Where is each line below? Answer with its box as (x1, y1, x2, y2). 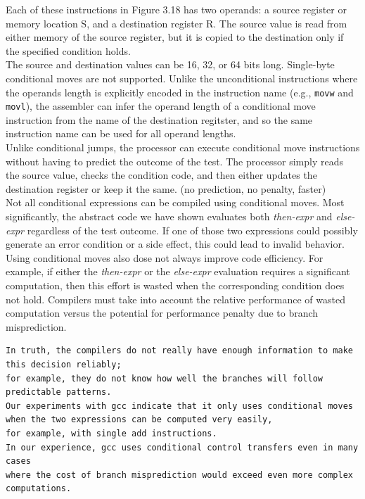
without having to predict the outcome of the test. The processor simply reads (6, 153, 344, 168)
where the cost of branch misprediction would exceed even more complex (6, 469, 353, 480)
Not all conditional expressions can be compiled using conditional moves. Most (6, 195, 345, 210)
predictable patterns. (6, 387, 112, 398)
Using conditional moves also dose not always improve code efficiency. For (6, 250, 324, 265)
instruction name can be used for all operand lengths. (6, 126, 236, 141)
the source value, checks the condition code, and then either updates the (6, 168, 317, 182)
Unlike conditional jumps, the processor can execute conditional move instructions (6, 140, 360, 155)
